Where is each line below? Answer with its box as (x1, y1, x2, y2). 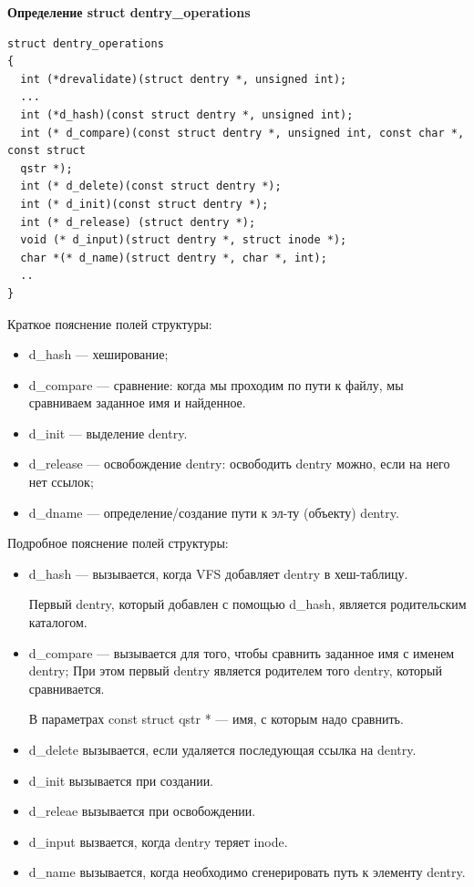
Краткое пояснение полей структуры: (7, 314, 212, 333)
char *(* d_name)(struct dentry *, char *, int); (20, 251, 327, 264)
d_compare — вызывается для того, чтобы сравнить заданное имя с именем (28, 643, 455, 662)
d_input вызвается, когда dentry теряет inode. (28, 831, 288, 851)
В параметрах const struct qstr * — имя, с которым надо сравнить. (28, 709, 404, 728)
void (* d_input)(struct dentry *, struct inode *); (20, 233, 347, 247)
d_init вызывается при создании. (28, 770, 214, 789)
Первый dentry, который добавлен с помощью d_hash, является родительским (28, 594, 467, 614)
